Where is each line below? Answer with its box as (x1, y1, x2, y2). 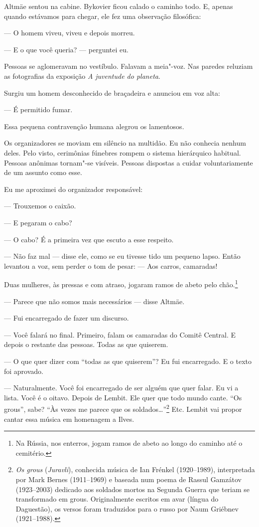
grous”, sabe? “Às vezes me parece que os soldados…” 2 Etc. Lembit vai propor (4, 402, 242, 414)
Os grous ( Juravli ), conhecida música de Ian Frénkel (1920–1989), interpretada (15, 464, 255, 475)
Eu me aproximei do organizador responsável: (4, 183, 143, 194)
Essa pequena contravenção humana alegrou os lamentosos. (4, 121, 184, 131)
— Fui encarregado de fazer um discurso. (4, 313, 129, 323)
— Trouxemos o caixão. (4, 200, 76, 211)
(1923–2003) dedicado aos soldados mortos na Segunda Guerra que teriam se (15, 484, 250, 494)
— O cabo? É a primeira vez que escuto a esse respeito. (4, 234, 174, 244)
